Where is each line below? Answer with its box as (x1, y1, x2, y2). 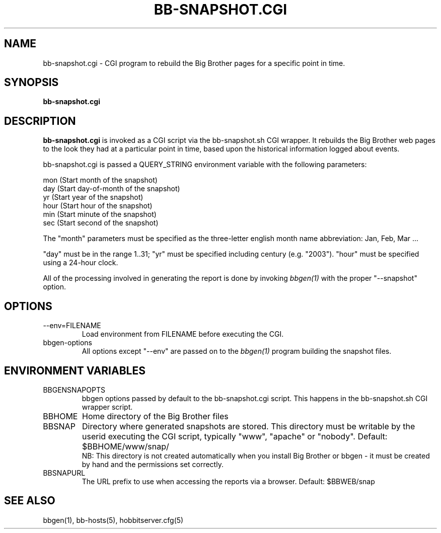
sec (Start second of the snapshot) (43, 218, 159, 227)
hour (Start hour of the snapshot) (43, 201, 153, 210)
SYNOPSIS (4, 76, 59, 89)
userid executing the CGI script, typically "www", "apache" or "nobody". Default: (82, 431, 388, 441)
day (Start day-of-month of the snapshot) (43, 184, 180, 193)
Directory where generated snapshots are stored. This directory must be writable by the (82, 421, 415, 431)
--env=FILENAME (43, 321, 101, 330)
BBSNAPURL (43, 468, 86, 477)
